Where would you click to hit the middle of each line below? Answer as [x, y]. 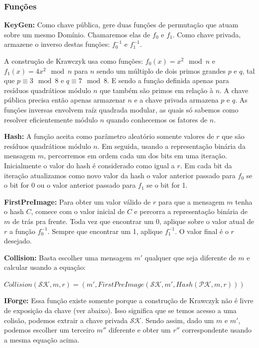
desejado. [18, 241]
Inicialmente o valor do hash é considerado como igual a [89, 165]
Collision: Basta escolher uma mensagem [68, 257]
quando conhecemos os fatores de [157, 119]
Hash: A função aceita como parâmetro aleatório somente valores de [109, 136]
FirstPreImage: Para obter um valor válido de [77, 201]
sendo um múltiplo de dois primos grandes [161, 70]
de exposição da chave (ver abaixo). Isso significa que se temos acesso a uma [120, 310]
